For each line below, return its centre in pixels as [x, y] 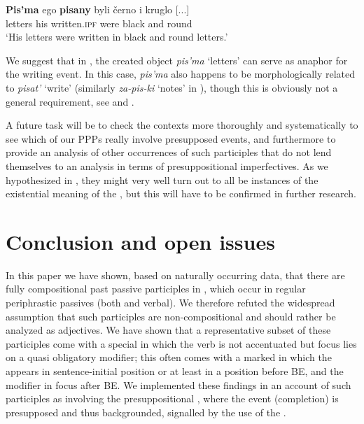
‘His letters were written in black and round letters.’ [117, 37]
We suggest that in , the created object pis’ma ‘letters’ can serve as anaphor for [177, 60]
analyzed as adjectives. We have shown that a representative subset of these [168, 330]
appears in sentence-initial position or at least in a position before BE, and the [175, 371]
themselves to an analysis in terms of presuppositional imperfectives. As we [167, 165]
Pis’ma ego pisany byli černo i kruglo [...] [98, 9]
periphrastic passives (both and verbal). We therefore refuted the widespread [170, 303]
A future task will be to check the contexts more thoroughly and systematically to [182, 125]
